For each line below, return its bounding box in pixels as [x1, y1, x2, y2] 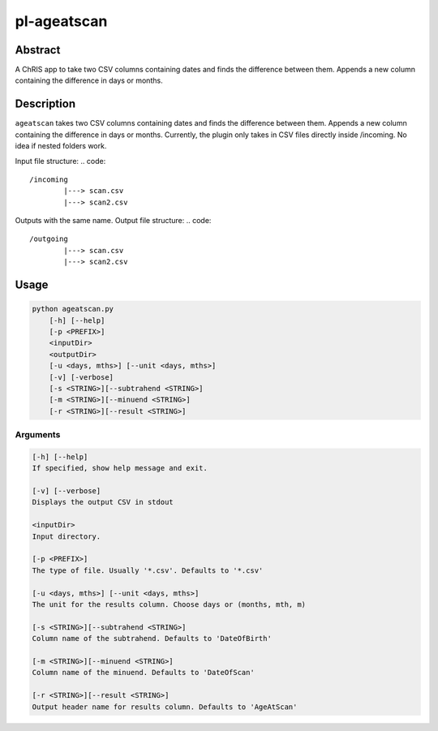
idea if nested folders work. [15, 141, 107, 151]
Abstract [15, 43, 61, 57]
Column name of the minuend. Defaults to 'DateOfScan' [32, 668, 255, 677]
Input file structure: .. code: [15, 156, 106, 166]
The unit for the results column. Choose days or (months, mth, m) [32, 600, 307, 608]
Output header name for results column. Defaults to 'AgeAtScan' [32, 702, 298, 712]
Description [15, 97, 76, 111]
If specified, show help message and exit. [32, 463, 208, 473]
